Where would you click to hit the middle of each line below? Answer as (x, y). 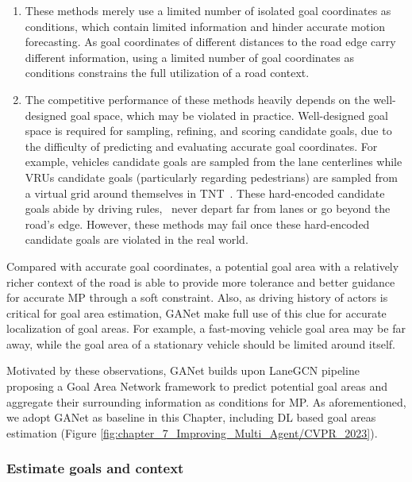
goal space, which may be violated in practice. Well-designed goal (229, 115)
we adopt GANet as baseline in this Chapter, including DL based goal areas (191, 417)
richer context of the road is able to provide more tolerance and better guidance (201, 281)
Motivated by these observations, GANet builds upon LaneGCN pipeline (183, 370)
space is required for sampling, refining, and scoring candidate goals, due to (208, 131)
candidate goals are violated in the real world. (137, 239)
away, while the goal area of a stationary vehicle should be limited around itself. (201, 343)
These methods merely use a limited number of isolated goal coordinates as (208, 10)
